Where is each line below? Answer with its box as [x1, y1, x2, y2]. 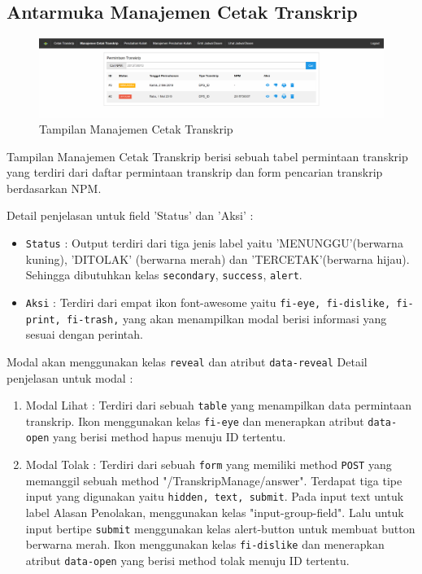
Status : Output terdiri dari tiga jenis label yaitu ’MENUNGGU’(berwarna [25, 234, 403, 252]
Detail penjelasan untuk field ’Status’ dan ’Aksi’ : [7, 207, 254, 224]
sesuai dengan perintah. [25, 326, 143, 343]
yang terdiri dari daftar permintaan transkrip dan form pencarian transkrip [7, 164, 383, 181]
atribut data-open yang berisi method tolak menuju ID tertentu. [25, 551, 350, 568]
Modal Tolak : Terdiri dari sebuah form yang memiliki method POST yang [25, 456, 392, 473]
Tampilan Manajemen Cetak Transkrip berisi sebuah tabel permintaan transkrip [7, 147, 408, 164]
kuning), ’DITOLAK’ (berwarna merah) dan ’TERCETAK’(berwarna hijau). [25, 250, 410, 267]
